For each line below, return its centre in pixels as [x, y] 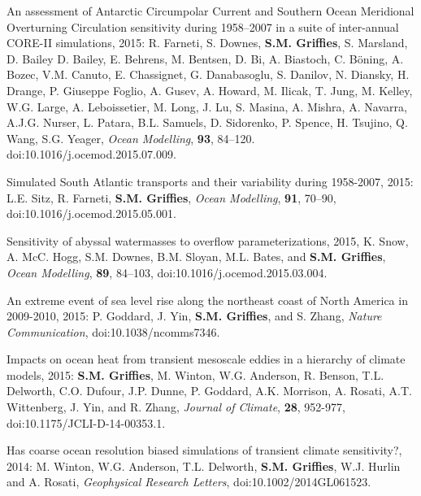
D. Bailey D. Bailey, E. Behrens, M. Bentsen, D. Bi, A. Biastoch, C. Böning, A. [205, 58]
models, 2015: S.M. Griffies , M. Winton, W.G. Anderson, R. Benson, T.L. [195, 374]
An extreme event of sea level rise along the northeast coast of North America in [207, 300]
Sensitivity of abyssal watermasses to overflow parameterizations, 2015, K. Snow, [208, 240]
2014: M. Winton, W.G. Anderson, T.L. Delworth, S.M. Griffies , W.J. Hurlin [204, 466]
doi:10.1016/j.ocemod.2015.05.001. [91, 213]
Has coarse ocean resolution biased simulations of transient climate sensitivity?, [204, 450]
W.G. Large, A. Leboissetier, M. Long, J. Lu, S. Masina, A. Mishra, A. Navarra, [207, 106]
